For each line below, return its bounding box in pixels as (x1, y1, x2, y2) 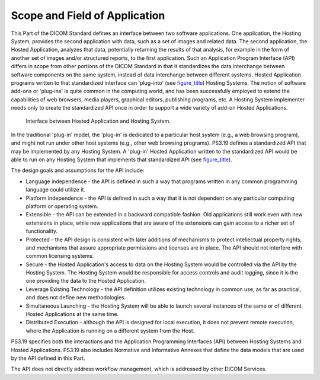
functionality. (25, 228, 58, 235)
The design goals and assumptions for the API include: (11, 167, 145, 174)
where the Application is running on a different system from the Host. (25, 327, 195, 334)
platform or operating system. (25, 202, 99, 210)
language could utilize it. (25, 186, 86, 193)
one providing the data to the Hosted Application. (25, 277, 146, 285)
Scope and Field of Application (11, 9, 165, 22)
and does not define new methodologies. (25, 294, 126, 301)
